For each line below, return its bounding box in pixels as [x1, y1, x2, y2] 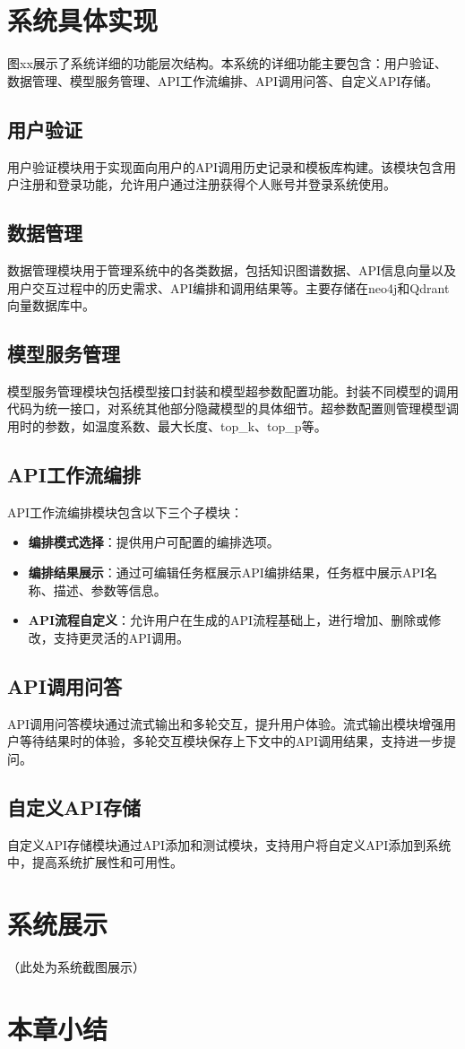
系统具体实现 [7, 2, 159, 39]
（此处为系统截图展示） [7, 957, 145, 975]
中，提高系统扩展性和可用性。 [7, 853, 183, 871]
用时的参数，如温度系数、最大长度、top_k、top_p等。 [7, 417, 327, 436]
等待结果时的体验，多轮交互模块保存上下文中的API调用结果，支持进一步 [19, 732, 444, 750]
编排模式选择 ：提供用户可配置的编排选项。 [28, 533, 280, 551]
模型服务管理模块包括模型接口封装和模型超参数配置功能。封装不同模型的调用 [7, 381, 459, 400]
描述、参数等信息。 [53, 580, 167, 599]
